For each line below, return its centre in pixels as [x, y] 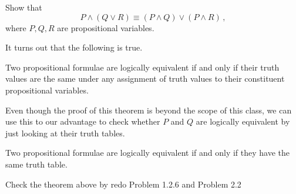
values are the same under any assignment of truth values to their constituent [145, 78]
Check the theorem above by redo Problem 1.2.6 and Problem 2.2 [123, 184]
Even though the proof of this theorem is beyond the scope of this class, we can [149, 110]
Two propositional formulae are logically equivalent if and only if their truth [142, 67]
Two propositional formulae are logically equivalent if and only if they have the [148, 153]
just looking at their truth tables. [65, 133]
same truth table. [36, 164]
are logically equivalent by [243, 121]
